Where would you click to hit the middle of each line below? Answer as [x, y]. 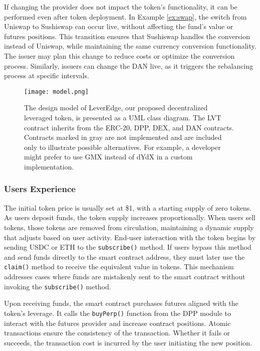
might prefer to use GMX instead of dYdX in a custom [108, 157]
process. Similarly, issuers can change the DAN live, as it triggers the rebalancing [129, 65]
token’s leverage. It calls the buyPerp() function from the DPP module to [117, 313]
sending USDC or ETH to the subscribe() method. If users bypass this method [128, 247]
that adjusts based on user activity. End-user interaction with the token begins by [130, 237]
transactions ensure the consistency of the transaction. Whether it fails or [117, 333]
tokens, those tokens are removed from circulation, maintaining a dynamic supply [129, 227]
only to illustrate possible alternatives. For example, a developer [122, 147]
